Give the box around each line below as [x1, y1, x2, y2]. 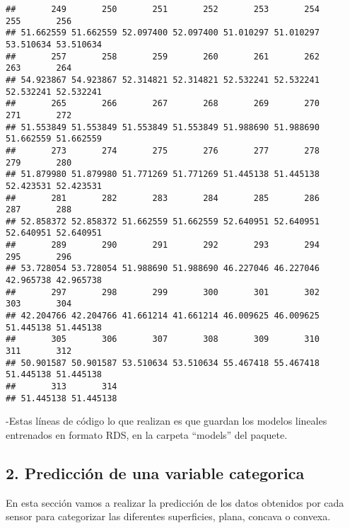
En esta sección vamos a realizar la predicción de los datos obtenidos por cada [6, 495, 344, 510]
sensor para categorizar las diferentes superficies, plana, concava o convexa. [6, 509, 331, 524]
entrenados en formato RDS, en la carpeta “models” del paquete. [6, 427, 288, 442]
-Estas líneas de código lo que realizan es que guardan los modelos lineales [6, 413, 327, 428]
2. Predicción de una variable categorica [6, 461, 305, 483]
